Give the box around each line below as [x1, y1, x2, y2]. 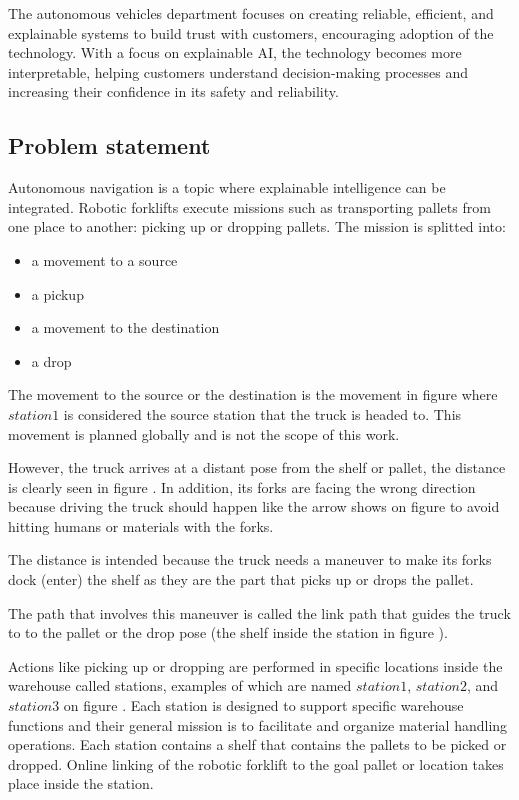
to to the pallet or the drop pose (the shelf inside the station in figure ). [8, 622, 448, 643]
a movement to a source [31, 249, 178, 270]
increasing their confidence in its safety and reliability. [8, 81, 339, 102]
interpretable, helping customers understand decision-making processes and [8, 61, 469, 82]
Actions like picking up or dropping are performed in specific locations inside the [8, 655, 503, 676]
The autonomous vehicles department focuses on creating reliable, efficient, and [8, 3, 494, 23]
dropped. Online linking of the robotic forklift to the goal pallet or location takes [8, 753, 504, 774]
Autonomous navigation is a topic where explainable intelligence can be [8, 177, 446, 198]
